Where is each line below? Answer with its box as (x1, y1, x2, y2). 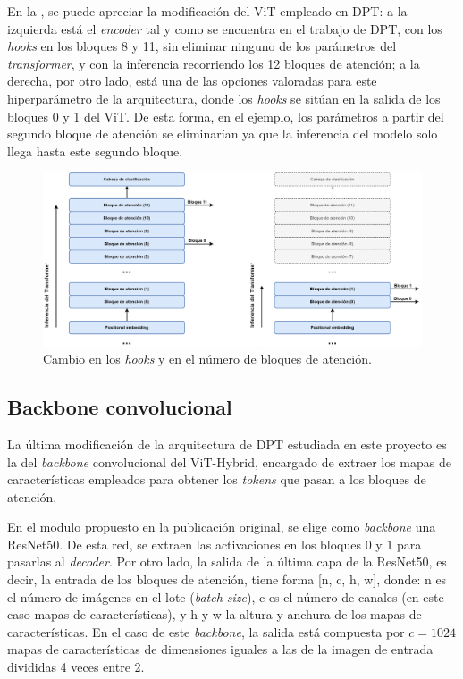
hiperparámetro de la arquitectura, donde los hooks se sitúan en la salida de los (7, 88, 441, 107)
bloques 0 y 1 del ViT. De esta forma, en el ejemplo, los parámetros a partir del (7, 106, 444, 125)
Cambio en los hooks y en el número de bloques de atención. (43, 349, 372, 368)
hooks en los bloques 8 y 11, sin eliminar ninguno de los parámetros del (7, 37, 397, 55)
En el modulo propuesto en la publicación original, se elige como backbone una (7, 517, 436, 536)
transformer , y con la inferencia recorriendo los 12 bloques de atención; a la (7, 54, 420, 72)
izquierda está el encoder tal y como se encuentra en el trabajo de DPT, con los (7, 19, 442, 38)
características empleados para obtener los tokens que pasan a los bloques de (7, 470, 426, 489)
